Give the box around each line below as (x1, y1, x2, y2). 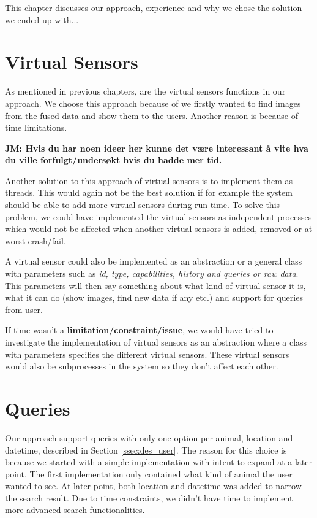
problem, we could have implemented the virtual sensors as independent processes (5, 210, 312, 223)
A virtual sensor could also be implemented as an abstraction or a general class (5, 255, 302, 268)
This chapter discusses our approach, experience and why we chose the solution (5, 1, 302, 14)
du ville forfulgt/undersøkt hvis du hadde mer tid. (5, 153, 222, 166)
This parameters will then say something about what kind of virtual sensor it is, (5, 279, 306, 292)
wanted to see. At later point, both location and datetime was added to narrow (5, 479, 302, 492)
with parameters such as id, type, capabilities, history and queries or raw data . (5, 267, 299, 280)
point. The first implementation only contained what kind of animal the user (5, 467, 293, 480)
